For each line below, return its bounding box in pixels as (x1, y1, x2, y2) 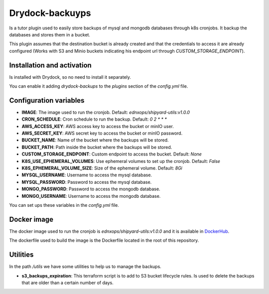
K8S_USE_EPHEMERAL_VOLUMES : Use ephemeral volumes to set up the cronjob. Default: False (21, 158, 220, 164)
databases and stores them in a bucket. (9, 31, 91, 37)
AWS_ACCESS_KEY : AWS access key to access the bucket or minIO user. (21, 123, 174, 129)
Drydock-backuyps (9, 7, 91, 18)
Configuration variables (9, 96, 85, 105)
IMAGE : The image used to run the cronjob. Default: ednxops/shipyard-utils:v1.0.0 (21, 109, 190, 115)
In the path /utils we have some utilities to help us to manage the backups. (9, 264, 161, 270)
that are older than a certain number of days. (21, 280, 114, 286)
